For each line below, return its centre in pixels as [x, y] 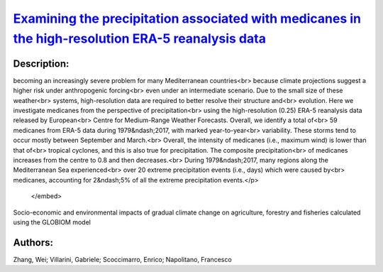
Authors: [33, 243]
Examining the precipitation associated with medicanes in [187, 18]
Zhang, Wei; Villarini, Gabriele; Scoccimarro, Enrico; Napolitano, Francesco [122, 259]
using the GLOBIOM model [52, 222]
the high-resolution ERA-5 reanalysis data [139, 38]
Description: [41, 64]
